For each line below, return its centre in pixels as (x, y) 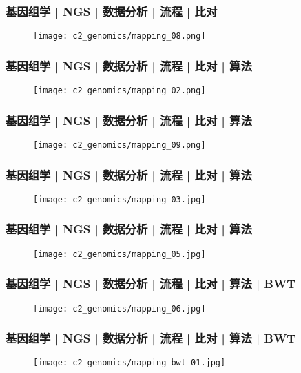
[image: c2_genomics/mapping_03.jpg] (120, 199)
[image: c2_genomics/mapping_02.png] (120, 91)
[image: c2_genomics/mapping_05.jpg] (120, 254)
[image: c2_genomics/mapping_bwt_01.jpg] (129, 363)
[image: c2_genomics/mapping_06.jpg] (120, 308)
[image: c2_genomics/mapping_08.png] (120, 36)
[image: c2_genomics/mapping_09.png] (120, 145)
